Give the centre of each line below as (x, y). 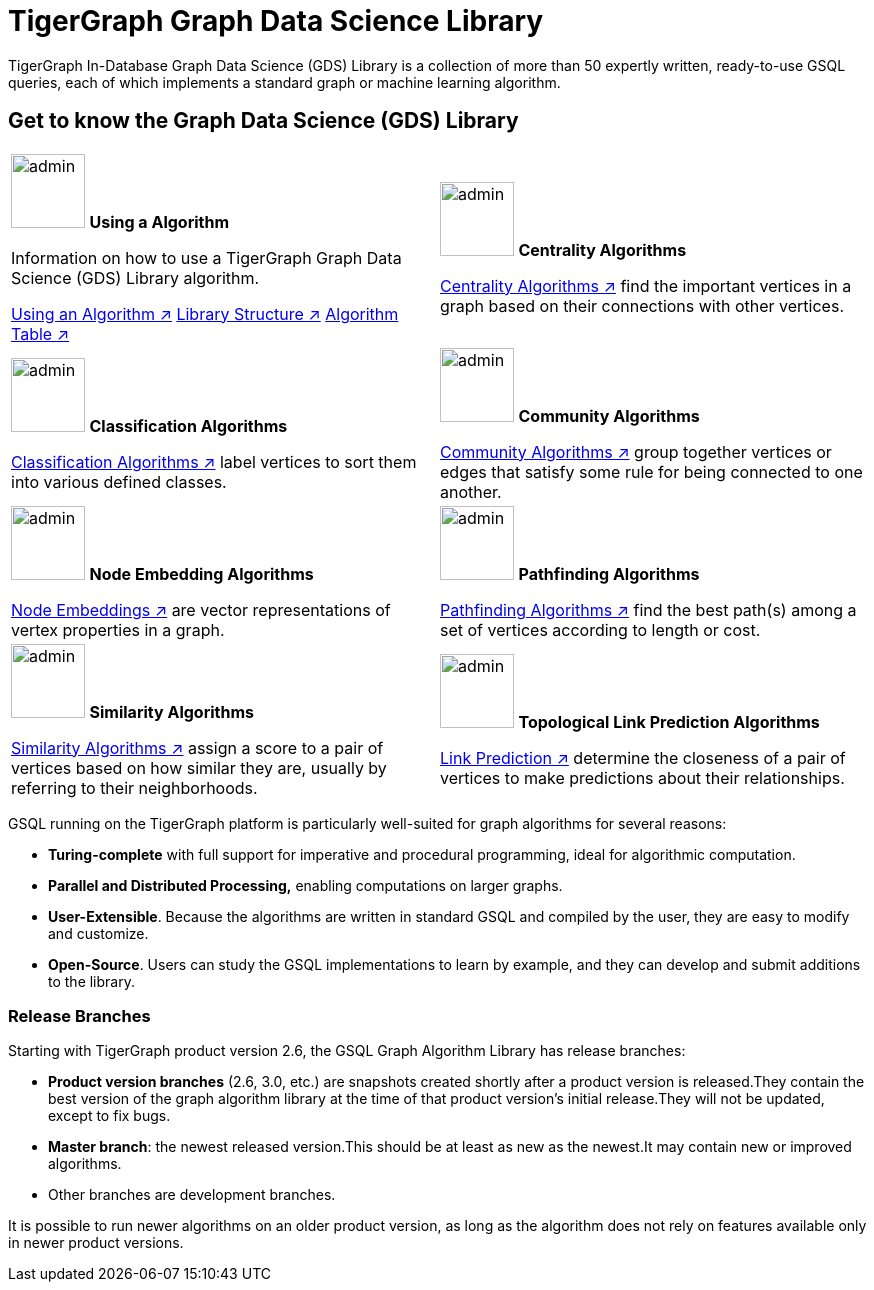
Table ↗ (40, 333)
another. (471, 491)
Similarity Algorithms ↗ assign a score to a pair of (197, 747)
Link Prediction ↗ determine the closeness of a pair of (643, 757)
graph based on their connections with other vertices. (642, 305)
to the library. (91, 981)
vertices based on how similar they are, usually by (199, 767)
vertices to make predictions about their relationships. (642, 777)
